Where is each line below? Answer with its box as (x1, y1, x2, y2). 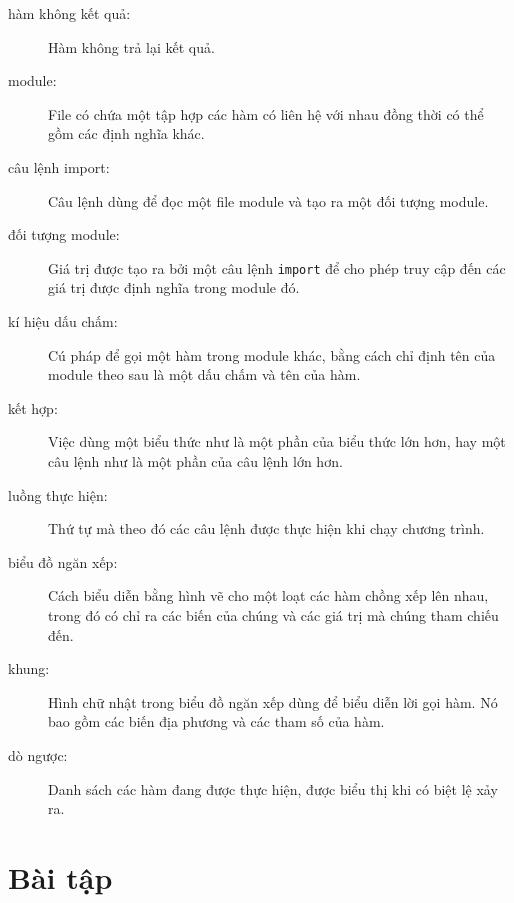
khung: (8, 658, 50, 679)
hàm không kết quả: (8, 3, 131, 23)
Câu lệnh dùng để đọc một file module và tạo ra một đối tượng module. (48, 190, 489, 211)
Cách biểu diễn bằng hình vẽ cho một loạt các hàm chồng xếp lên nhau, (48, 585, 489, 606)
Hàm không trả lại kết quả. (48, 36, 215, 57)
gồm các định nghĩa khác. (48, 123, 205, 144)
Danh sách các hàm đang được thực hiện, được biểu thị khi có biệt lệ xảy (48, 778, 498, 799)
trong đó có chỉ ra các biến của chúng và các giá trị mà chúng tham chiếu (48, 604, 499, 625)
